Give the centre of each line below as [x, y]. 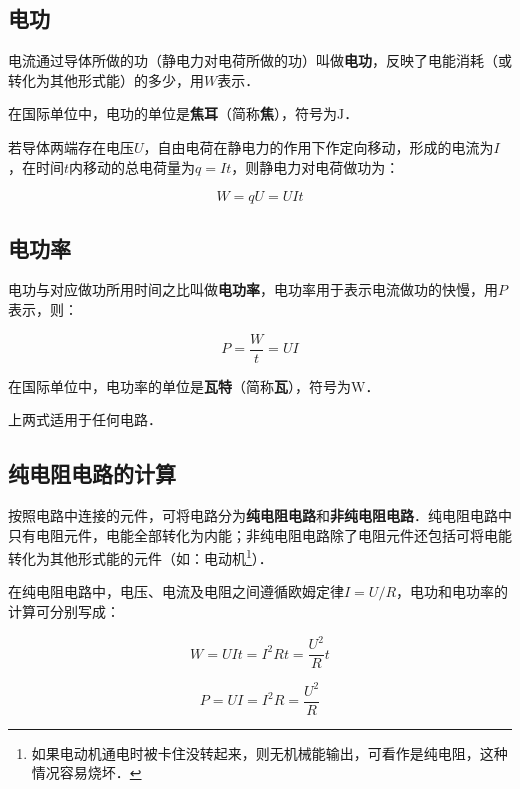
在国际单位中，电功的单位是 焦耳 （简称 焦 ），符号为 [172, 113]
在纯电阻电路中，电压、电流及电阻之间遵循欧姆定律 [176, 591]
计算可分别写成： [64, 611]
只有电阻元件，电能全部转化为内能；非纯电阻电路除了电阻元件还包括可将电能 [260, 534]
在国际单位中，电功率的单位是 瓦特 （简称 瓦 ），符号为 [179, 385]
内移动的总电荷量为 [132, 166]
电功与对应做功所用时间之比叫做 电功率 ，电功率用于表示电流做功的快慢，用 [253, 289]
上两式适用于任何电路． [85, 419]
